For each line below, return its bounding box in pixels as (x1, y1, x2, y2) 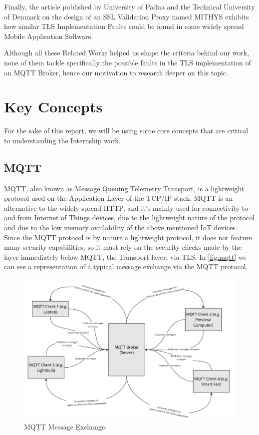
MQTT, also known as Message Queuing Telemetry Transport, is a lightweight (4, 183, 245, 193)
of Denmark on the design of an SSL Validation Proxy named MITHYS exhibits (4, 11, 249, 21)
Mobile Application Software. (4, 30, 93, 41)
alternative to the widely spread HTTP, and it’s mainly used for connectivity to (4, 202, 249, 213)
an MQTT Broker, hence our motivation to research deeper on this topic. (4, 67, 228, 77)
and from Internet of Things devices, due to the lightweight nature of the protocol (4, 212, 255, 223)
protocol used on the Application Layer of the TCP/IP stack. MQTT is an (4, 193, 233, 203)
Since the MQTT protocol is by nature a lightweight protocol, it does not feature (4, 232, 252, 242)
